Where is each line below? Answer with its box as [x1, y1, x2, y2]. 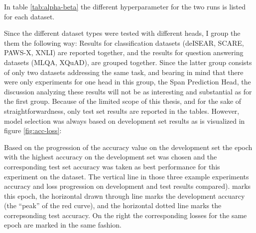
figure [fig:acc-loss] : [4, 125, 62, 136]
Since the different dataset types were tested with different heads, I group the [4, 28, 241, 38]
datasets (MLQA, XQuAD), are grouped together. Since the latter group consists [4, 57, 252, 67]
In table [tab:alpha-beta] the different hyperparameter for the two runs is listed [4, 1, 246, 11]
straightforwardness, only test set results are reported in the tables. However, [4, 105, 240, 116]
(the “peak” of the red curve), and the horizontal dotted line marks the [4, 200, 222, 211]
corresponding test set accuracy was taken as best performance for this [4, 161, 220, 171]
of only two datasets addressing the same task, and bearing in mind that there [4, 67, 244, 77]
